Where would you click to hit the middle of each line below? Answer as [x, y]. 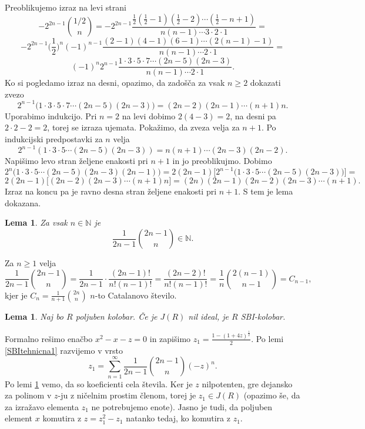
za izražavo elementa [42, 406]
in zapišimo [170, 338]
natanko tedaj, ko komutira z [178, 418]
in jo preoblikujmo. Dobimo [222, 161]
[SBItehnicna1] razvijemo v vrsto [64, 350]
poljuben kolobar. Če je [116, 316]
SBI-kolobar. [263, 316]
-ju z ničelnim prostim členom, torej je [127, 395]
